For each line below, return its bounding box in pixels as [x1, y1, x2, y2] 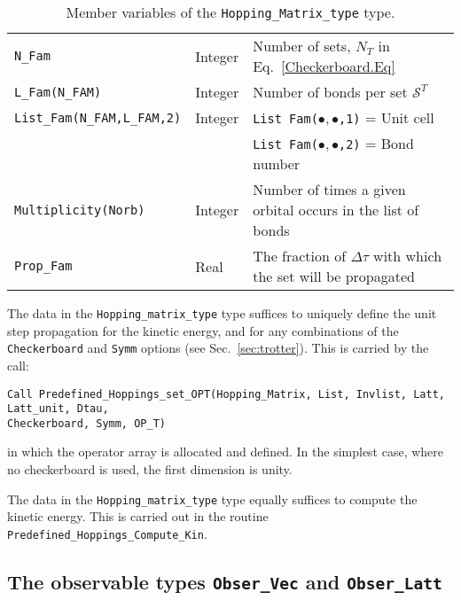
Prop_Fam [14, 259, 73, 273]
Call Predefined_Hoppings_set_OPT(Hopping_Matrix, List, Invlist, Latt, [7, 387, 445, 401]
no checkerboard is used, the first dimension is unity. [7, 460, 293, 479]
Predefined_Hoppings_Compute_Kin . [7, 524, 207, 542]
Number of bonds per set [253, 82, 408, 102]
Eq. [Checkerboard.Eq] [253, 56, 395, 76]
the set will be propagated [253, 266, 415, 286]
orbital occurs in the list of [253, 199, 419, 220]
